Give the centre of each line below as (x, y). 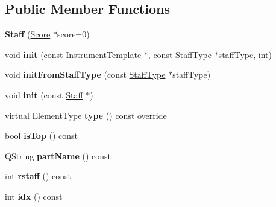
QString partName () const (58, 155)
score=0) (73, 34)
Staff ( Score (28, 34)
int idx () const (34, 196)
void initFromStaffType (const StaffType (85, 75)
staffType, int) (245, 54)
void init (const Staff (44, 94)
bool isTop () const (41, 135)
